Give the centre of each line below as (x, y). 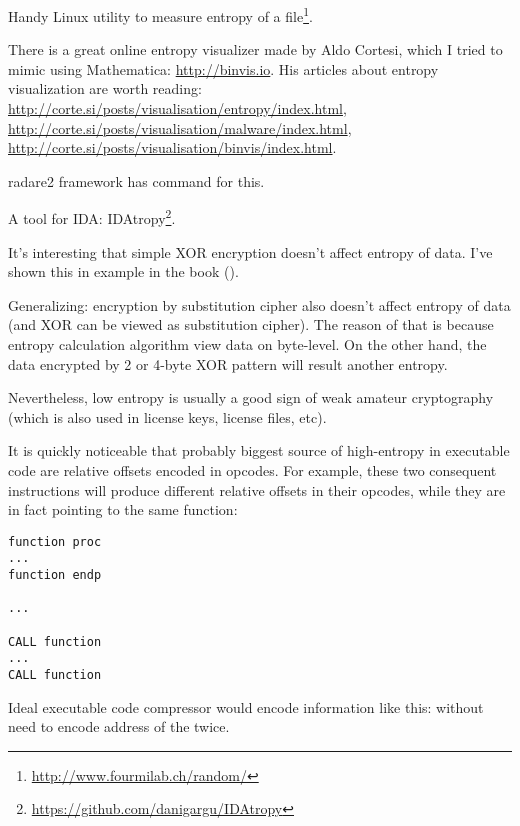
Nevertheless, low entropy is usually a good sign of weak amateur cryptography (251, 397)
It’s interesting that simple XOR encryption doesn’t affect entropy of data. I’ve (250, 251)
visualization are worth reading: (105, 88)
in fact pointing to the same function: (123, 509)
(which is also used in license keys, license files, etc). (167, 416)
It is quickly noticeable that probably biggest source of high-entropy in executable (259, 450)
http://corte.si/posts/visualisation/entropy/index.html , (177, 108)
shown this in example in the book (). (123, 271)
